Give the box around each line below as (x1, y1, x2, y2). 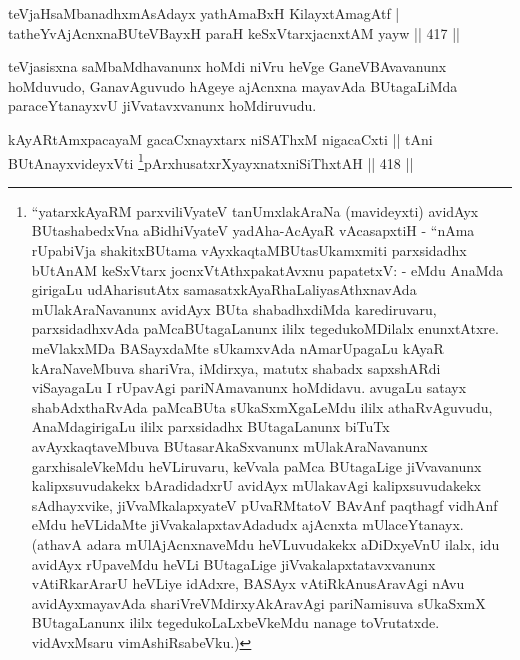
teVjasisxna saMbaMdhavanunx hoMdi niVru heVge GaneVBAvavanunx (8, 56, 447, 77)
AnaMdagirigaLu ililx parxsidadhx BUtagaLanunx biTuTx (31, 416, 390, 437)
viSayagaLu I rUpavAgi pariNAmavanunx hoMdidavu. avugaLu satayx (31, 377, 467, 398)
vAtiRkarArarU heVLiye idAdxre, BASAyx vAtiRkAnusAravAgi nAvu (31, 573, 465, 594)
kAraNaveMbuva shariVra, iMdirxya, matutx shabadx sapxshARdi (31, 357, 441, 378)
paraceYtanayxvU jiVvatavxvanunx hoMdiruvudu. (8, 95, 317, 116)
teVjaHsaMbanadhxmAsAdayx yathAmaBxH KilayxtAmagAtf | (8, 3, 400, 23)
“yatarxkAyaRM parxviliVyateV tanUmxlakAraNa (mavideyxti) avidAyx (31, 200, 479, 221)
